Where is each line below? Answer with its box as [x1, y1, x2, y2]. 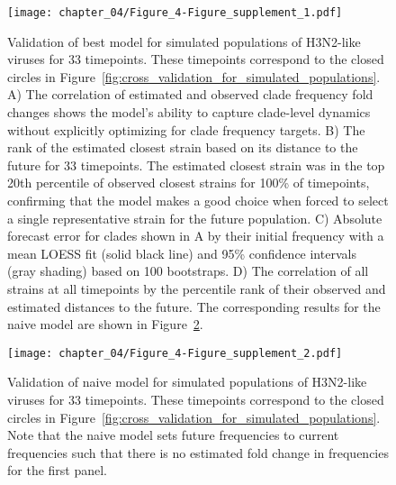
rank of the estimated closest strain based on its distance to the [7, 138, 358, 157]
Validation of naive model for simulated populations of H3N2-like [7, 372, 367, 391]
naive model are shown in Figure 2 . [7, 315, 203, 334]
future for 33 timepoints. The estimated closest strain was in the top [7, 155, 385, 174]
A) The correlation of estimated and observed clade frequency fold [7, 85, 373, 104]
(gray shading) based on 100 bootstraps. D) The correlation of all [7, 261, 369, 280]
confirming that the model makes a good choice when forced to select [7, 191, 389, 209]
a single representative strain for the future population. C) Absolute [7, 208, 382, 227]
